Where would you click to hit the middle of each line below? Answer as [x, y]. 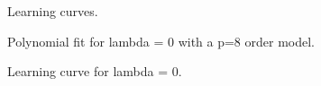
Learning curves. [53, 11]
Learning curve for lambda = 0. [95, 71]
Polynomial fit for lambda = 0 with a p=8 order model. [161, 41]
